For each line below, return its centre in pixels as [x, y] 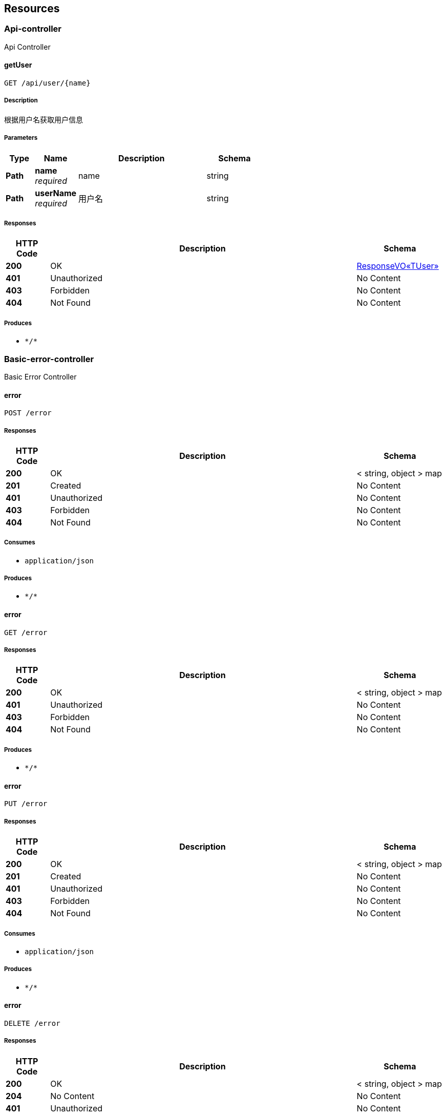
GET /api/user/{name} [47, 83]
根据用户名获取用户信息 [44, 119]
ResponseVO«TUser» [398, 266]
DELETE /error [32, 1024]
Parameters [21, 138]
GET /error [26, 632]
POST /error [28, 413]
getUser [18, 65]
